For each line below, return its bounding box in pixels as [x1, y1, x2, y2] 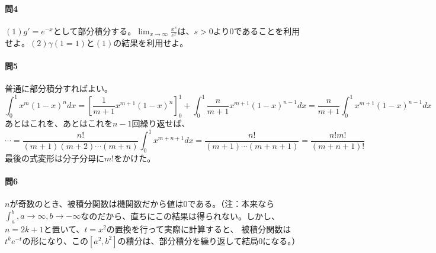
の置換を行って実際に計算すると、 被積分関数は [106, 223, 291, 235]
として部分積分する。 [53, 24, 136, 37]
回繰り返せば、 [132, 116, 190, 129]
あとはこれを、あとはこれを [5, 116, 113, 129]
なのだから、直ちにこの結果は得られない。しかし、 [81, 209, 280, 222]
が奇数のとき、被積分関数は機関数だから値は [9, 197, 184, 210]
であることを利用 [233, 24, 300, 37]
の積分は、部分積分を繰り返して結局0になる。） [117, 234, 300, 246]
